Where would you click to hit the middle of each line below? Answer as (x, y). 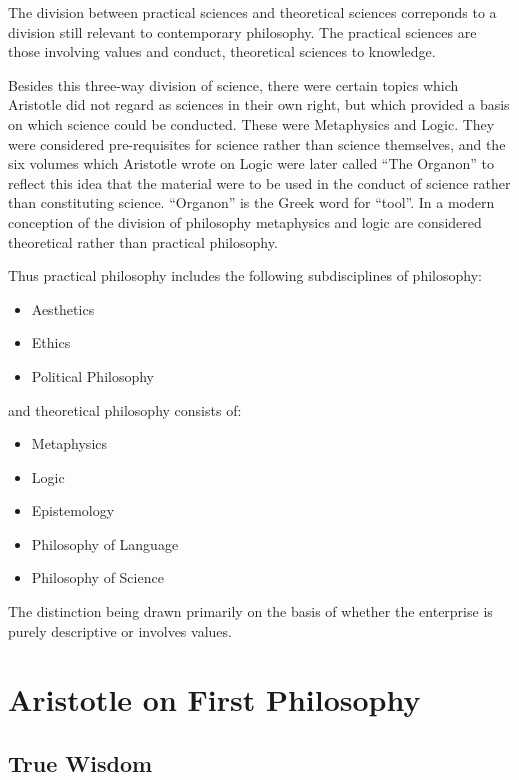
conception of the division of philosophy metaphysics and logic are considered (245, 221)
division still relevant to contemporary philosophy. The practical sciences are (242, 31)
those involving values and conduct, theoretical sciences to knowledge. (222, 51)
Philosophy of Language (105, 543)
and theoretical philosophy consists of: (125, 409)
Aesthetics (63, 308)
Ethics (51, 342)
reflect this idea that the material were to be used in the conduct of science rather (259, 182)
